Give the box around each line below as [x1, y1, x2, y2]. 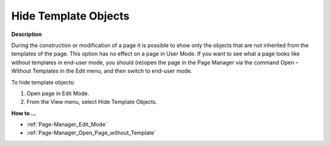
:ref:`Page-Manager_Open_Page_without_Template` [26, 129, 156, 137]
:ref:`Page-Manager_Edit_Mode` [26, 121, 108, 128]
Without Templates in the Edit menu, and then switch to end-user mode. [11, 67, 193, 75]
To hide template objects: [11, 78, 76, 86]
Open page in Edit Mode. [26, 89, 90, 97]
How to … [11, 109, 37, 117]
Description [11, 31, 42, 38]
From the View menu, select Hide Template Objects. [26, 98, 158, 106]
